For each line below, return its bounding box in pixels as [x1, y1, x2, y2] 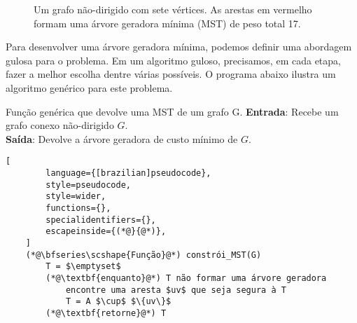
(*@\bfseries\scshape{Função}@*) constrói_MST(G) [25, 249, 262, 260]
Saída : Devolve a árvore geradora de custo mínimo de [6, 131, 238, 146]
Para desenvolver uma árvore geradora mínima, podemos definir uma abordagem [6, 39, 352, 54]
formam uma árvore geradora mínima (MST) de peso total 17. [34, 15, 301, 30]
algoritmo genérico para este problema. [6, 80, 173, 95]
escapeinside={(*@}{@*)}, [45, 226, 167, 237]
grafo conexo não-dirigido [6, 118, 114, 132]
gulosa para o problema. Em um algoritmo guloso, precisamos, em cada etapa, [6, 53, 341, 67]
